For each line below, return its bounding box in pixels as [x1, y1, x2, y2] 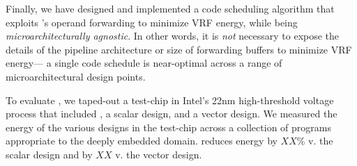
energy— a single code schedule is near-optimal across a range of [6, 56, 282, 70]
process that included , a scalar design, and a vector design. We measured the [6, 106, 337, 121]
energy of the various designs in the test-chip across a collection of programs [6, 119, 331, 134]
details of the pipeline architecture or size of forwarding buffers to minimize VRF [6, 42, 352, 56]
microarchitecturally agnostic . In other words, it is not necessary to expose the [6, 28, 340, 43]
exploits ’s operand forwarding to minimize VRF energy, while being [6, 15, 298, 29]
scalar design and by [6, 147, 93, 161]
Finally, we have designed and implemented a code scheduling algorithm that [6, 1, 335, 15]
